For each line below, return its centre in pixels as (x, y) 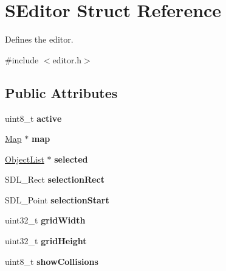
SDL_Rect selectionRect (55, 179)
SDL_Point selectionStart (57, 199)
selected (71, 159)
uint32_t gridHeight (46, 241)
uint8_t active (33, 118)
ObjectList (25, 159)
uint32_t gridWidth (45, 220)
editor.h (67, 59)
